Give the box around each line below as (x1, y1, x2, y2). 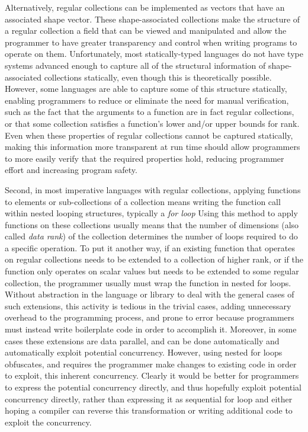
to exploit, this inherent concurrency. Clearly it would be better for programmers (5, 369, 299, 382)
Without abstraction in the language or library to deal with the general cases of (5, 288, 294, 300)
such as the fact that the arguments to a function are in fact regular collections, (5, 105, 294, 118)
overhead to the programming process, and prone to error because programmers (5, 311, 294, 324)
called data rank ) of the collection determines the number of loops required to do (5, 230, 298, 242)
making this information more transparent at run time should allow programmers (5, 140, 300, 153)
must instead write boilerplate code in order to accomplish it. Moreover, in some (5, 323, 297, 335)
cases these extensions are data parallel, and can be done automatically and (5, 334, 280, 347)
